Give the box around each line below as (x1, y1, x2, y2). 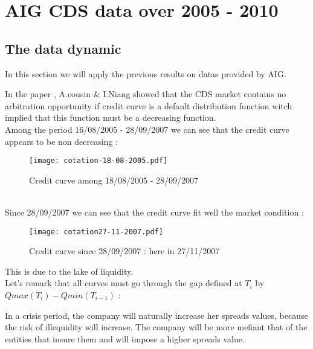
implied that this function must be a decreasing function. (5, 111, 216, 124)
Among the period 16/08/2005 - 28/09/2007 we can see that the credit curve (5, 123, 289, 135)
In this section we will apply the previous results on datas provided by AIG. (5, 67, 286, 80)
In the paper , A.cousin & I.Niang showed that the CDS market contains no (5, 88, 286, 100)
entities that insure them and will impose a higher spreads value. (5, 332, 245, 345)
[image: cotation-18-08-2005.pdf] (29, 156, 168, 165)
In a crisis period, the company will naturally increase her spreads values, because (5, 309, 308, 321)
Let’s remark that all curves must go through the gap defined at (5, 277, 242, 289)
